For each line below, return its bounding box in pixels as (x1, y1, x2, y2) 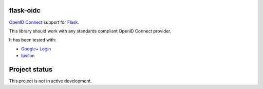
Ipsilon (21, 53, 35, 59)
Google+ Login (21, 46, 51, 52)
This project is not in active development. (9, 78, 92, 84)
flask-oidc (9, 6, 41, 15)
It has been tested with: (9, 37, 56, 43)
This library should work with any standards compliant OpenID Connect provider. (9, 28, 171, 34)
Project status (9, 65, 53, 74)
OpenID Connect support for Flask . (9, 19, 79, 25)
